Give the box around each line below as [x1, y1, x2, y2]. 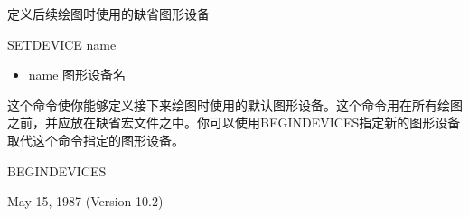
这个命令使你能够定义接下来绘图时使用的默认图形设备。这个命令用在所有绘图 [7, 95, 463, 114]
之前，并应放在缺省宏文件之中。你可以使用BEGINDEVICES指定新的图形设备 [7, 113, 461, 132]
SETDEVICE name [7, 34, 117, 53]
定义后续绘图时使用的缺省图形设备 [7, 5, 210, 23]
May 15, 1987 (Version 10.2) [7, 192, 164, 211]
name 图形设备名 [28, 65, 127, 84]
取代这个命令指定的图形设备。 [7, 130, 184, 149]
